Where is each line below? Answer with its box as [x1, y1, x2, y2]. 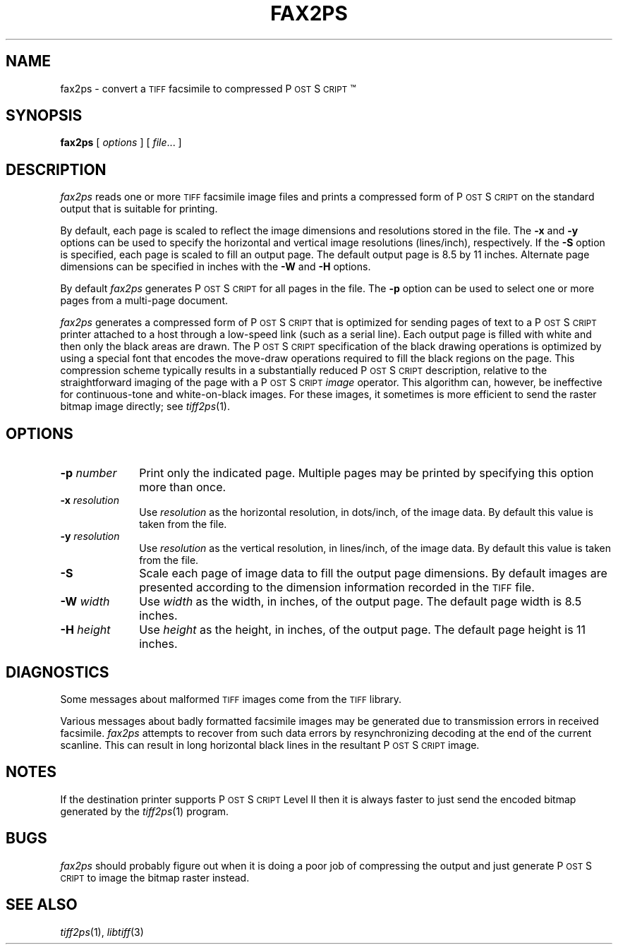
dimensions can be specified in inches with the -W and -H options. [60, 260, 371, 273]
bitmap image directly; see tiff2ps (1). [60, 400, 230, 413]
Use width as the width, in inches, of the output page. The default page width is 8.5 [139, 594, 582, 609]
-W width [60, 594, 110, 609]
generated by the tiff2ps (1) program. [60, 805, 229, 817]
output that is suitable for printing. [60, 203, 218, 215]
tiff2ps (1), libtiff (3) [60, 925, 144, 938]
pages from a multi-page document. [60, 294, 229, 307]
